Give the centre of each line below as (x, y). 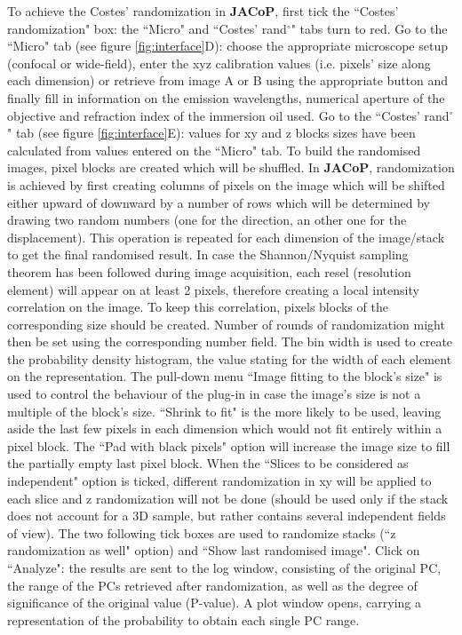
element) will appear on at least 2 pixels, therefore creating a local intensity (213, 289)
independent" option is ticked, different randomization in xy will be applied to (219, 481)
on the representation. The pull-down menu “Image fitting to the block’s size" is (225, 376)
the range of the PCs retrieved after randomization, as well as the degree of (212, 585)
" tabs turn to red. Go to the (369, 28)
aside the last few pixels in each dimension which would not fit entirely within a (225, 429)
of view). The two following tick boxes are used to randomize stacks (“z (202, 532)
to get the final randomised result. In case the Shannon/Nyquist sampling (208, 254)
